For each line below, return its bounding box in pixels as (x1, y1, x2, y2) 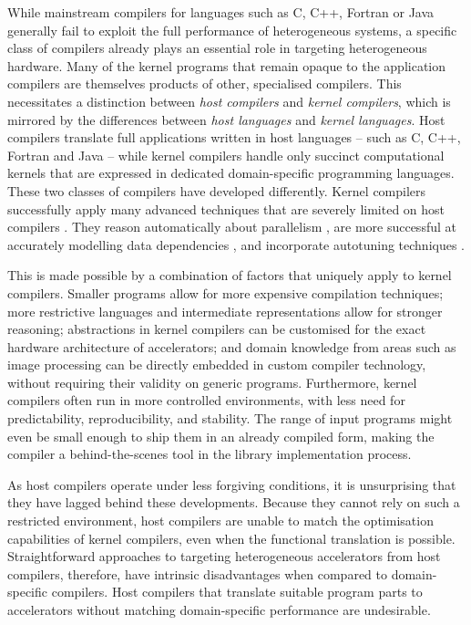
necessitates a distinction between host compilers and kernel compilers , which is (7, 91, 451, 110)
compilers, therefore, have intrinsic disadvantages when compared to (7, 564, 387, 583)
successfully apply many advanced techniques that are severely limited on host (7, 199, 445, 218)
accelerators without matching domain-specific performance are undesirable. (7, 600, 431, 619)
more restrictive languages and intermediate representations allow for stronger (7, 301, 443, 320)
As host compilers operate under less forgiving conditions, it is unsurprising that (7, 474, 456, 494)
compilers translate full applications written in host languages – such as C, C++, (7, 128, 461, 147)
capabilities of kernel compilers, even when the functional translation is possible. (7, 528, 456, 547)
